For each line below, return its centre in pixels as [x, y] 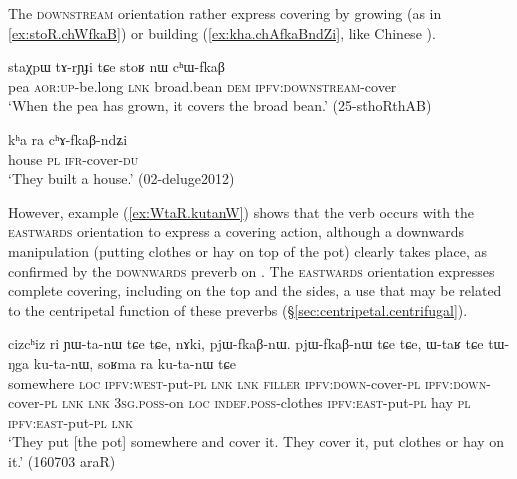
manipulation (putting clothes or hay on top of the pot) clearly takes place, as [248, 250]
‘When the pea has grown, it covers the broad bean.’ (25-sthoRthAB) [220, 105]
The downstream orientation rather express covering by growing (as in [225, 13]
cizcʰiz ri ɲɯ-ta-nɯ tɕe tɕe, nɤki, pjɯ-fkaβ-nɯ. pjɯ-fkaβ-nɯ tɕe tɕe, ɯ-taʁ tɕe [246, 343]
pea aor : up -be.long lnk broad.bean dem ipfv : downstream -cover [202, 85]
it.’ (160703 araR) [62, 460]
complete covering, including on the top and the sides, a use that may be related [255, 290]
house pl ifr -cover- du [73, 158]
